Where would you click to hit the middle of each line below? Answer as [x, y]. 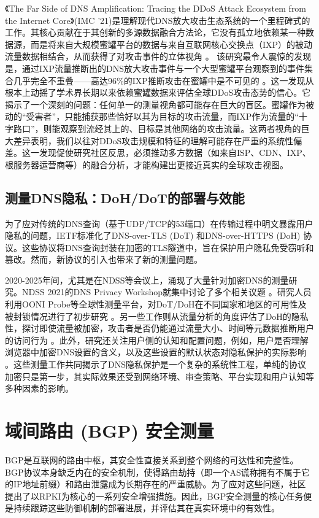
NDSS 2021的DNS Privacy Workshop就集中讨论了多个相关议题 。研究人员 [167, 292]
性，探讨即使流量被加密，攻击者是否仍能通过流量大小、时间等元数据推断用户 [159, 328]
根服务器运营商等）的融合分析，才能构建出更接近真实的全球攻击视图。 [147, 164]
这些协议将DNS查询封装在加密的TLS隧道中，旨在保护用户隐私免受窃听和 [168, 247]
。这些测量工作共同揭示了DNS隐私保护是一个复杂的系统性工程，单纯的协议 [156, 364]
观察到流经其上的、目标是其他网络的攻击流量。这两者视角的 [181, 128]
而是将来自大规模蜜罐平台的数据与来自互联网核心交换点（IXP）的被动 [171, 44]
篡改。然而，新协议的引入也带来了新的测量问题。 [104, 259]
